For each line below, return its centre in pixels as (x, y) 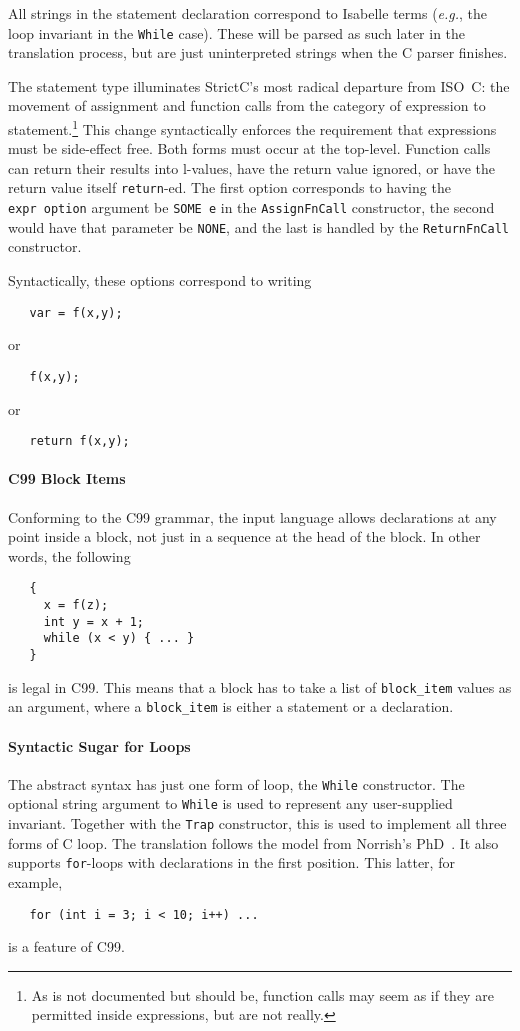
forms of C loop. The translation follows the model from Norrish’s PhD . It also (253, 842)
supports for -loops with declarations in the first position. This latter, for (231, 862)
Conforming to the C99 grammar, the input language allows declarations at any (252, 516)
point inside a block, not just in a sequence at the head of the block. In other (244, 536)
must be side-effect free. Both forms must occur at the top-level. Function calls (249, 148)
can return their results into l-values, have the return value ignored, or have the (252, 167)
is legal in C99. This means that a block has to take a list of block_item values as (260, 686)
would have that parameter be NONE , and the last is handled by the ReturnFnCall (258, 226)
